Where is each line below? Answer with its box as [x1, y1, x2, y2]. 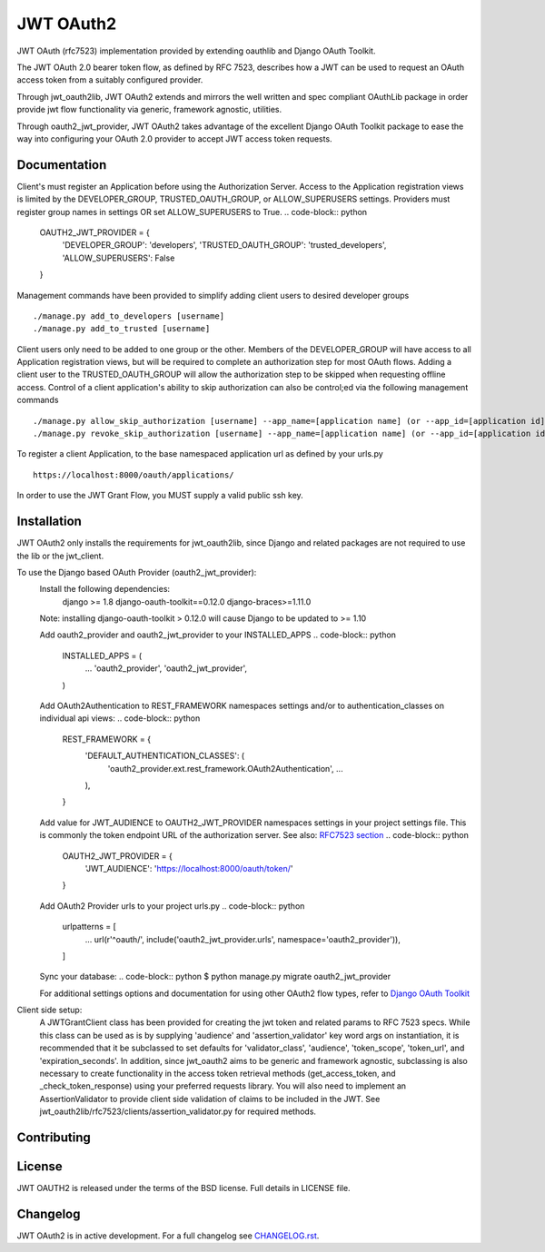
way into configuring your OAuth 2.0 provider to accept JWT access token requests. [16, 133, 332, 144]
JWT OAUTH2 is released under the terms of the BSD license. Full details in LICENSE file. [16, 1183, 351, 1194]
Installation [16, 514, 82, 529]
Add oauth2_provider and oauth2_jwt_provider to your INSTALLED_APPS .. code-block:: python [39, 629, 397, 640]
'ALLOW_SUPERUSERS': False [62, 252, 175, 263]
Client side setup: [16, 1004, 83, 1016]
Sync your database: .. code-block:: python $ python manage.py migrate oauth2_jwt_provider [39, 971, 391, 982]
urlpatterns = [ [62, 922, 117, 932]
